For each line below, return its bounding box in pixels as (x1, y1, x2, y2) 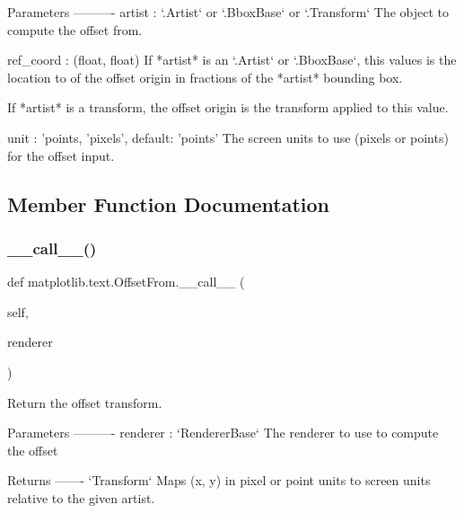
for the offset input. (7, 146, 115, 164)
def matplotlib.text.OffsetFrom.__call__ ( (7, 272, 245, 291)
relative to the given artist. (7, 488, 155, 507)
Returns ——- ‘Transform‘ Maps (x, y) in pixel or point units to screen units (7, 471, 431, 490)
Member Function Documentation (7, 190, 330, 217)
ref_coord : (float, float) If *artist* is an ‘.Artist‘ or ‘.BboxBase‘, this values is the (7, 50, 457, 69)
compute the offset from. (7, 20, 143, 39)
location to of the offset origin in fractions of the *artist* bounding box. (7, 67, 403, 86)
